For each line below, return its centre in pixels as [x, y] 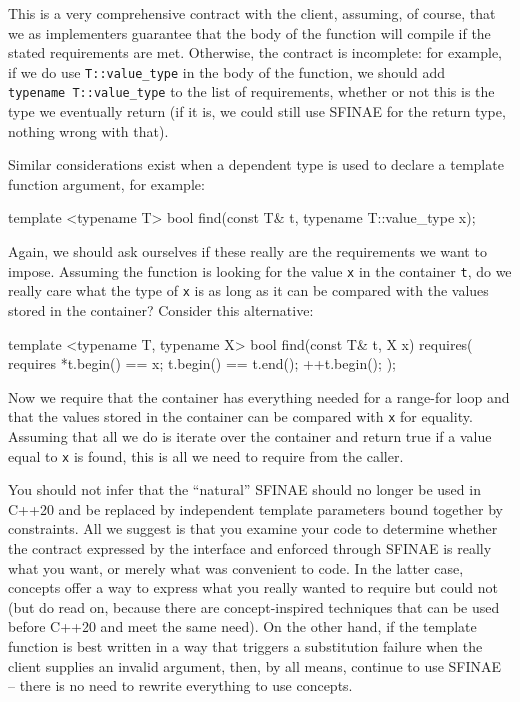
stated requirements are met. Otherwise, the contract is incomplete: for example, [255, 52]
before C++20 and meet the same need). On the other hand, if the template [242, 626]
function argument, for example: [106, 183]
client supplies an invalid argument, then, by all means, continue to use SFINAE [255, 665]
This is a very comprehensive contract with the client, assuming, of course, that [252, 13]
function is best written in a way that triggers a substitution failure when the [245, 646]
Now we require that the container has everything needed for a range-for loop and [259, 396]
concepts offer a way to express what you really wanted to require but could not [253, 587]
